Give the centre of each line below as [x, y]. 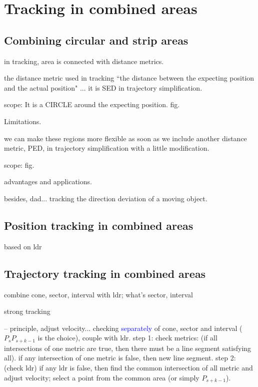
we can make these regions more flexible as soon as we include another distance [125, 138]
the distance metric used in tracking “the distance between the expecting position [129, 78]
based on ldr [23, 246]
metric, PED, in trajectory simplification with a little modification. [107, 148]
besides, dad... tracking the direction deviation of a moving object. [106, 198]
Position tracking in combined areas [99, 225]
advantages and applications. [48, 181]
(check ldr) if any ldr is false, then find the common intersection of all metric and [128, 367]
